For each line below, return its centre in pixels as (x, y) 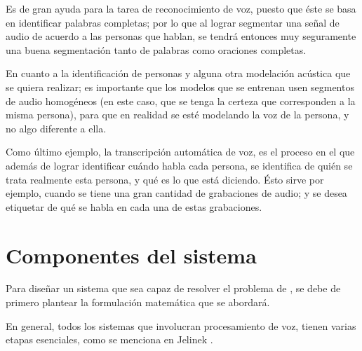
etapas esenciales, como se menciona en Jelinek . (109, 339)
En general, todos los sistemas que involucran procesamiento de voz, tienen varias (181, 325)
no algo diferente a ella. (56, 128)
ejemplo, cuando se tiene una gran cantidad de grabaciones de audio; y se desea (176, 193)
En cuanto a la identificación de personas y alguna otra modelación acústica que (178, 73)
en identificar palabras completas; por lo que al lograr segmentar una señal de (173, 22)
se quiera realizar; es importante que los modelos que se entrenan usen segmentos (180, 87)
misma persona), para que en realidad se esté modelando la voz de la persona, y (177, 115)
